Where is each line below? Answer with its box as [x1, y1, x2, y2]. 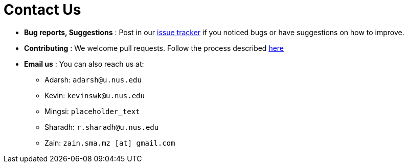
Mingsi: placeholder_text [44, 106, 140, 116]
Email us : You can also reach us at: [24, 59, 144, 68]
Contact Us [4, 1, 81, 18]
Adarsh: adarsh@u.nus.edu [44, 75, 142, 84]
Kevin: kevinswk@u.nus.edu [44, 91, 145, 100]
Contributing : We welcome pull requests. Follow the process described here [24, 43, 284, 52]
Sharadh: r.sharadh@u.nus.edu [44, 122, 159, 131]
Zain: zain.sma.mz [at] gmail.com [44, 138, 175, 147]
